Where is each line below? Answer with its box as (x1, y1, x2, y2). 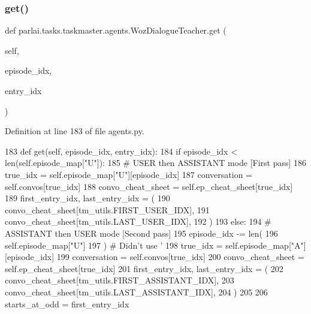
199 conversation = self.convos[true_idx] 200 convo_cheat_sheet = (56, 250, 304, 263)
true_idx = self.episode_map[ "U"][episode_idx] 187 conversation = (5, 168, 253, 180)
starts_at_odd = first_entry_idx (5, 297, 129, 310)
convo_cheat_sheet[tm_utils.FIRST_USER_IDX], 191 (5, 203, 210, 216)
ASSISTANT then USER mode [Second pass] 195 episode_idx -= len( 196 (5, 227, 278, 239)
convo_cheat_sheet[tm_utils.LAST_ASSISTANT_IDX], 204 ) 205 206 (5, 285, 268, 298)
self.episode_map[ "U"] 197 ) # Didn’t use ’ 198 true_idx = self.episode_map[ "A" (5, 238, 304, 251)
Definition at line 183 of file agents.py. (5, 125, 144, 137)
